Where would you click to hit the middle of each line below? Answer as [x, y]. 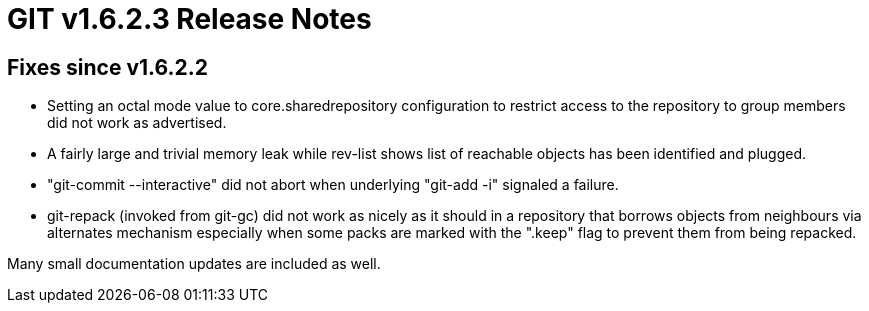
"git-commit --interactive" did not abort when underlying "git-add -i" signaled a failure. [333, 185]
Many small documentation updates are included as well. [194, 264]
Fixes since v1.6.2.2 [107, 67]
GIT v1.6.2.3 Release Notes [189, 19]
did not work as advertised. [137, 123]
